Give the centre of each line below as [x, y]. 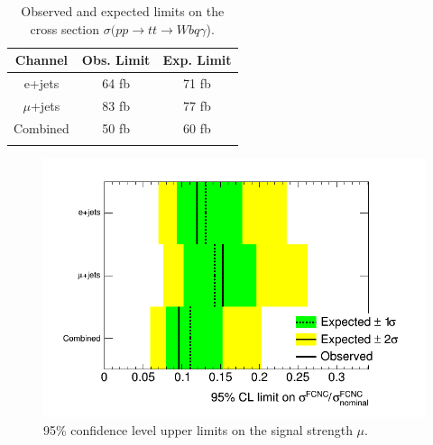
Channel [41, 60]
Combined [41, 127]
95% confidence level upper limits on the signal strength [198, 429]
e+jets [41, 83]
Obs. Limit [116, 60]
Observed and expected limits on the [123, 11]
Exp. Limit [197, 60]
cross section [65, 28]
